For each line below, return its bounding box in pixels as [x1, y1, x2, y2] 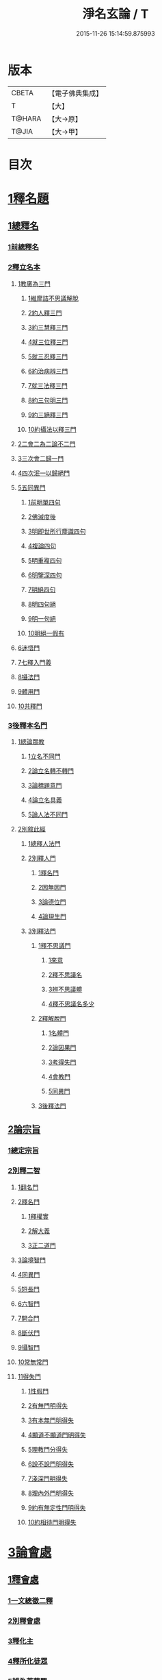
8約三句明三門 [27, 395, 68, 404]
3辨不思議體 [48, 985, 83, 993]
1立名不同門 [27, 752, 61, 760]
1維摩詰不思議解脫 [27, 294, 79, 302]
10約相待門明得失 [27, 1518, 77, 1526]
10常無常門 [17, 1358, 49, 1366]
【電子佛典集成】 [48, 88, 103, 98]
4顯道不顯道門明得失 [27, 1431, 86, 1439]
